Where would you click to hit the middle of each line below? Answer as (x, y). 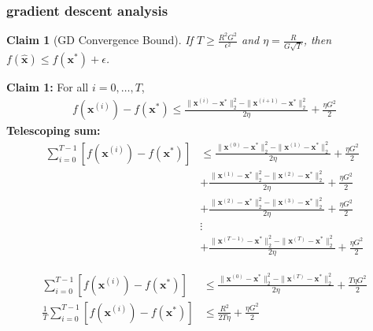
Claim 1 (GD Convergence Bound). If (100, 40)
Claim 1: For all (48, 87)
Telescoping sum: (54, 130)
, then (318, 40)
